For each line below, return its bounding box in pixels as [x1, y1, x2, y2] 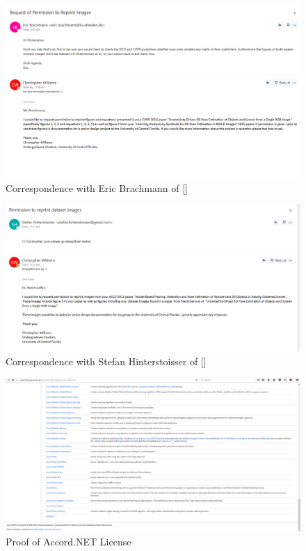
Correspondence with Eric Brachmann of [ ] [6, 180, 188, 195]
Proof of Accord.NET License [6, 534, 131, 548]
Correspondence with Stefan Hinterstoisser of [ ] [6, 353, 207, 368]
